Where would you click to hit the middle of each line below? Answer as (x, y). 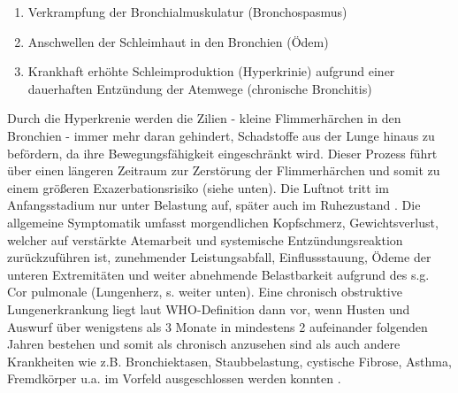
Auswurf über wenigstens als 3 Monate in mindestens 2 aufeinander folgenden (218, 326)
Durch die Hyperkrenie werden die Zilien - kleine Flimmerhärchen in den (204, 118)
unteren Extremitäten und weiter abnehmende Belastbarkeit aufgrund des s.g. (218, 274)
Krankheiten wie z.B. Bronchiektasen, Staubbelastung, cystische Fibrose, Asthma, (229, 361)
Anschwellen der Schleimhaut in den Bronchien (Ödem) (178, 41)
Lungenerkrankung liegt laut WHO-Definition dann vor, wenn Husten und (209, 308)
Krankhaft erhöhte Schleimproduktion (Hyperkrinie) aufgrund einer (211, 71)
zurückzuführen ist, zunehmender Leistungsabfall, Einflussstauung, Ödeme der (219, 257)
